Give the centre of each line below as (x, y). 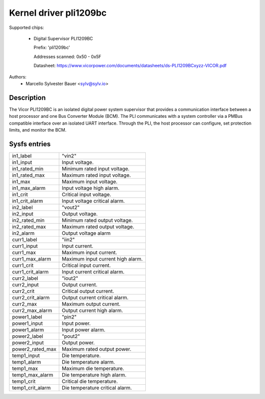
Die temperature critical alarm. (97, 388)
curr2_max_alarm (32, 310)
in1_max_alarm (29, 188)
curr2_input (26, 285)
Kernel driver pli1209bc (58, 13)
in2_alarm (23, 233)
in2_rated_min (28, 220)
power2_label (28, 336)
